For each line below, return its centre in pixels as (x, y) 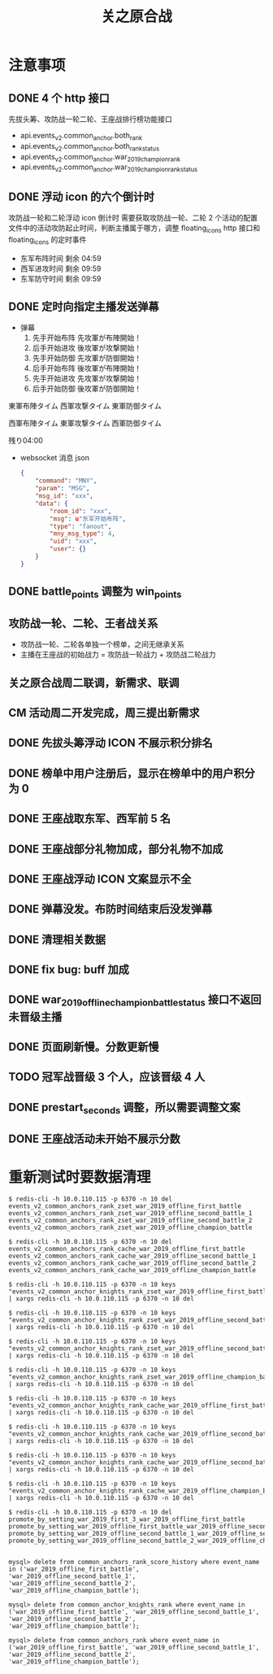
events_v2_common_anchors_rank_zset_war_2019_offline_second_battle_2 (130, 1221)
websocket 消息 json (54, 458)
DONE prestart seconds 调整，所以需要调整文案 (125, 1108)
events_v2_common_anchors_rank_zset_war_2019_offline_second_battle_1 (130, 1214)
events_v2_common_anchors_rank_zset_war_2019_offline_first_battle (125, 1206)
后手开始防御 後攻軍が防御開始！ (87, 389)
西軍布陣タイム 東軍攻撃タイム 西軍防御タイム (85, 423)
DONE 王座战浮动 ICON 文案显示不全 (100, 879)
